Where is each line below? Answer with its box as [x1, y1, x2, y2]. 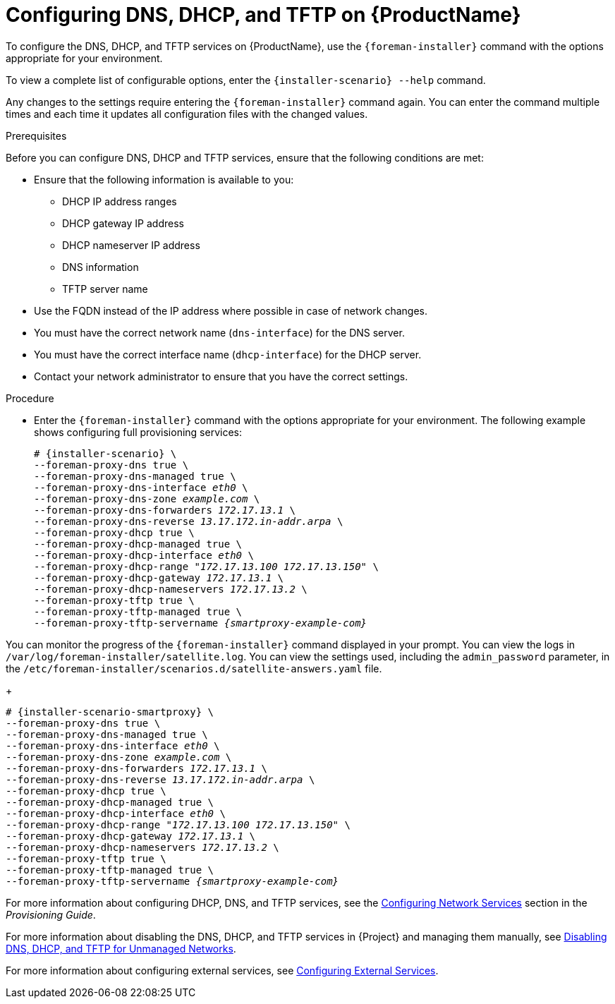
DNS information [62, 260, 139, 273]
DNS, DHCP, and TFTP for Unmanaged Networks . [6, 942, 236, 955]
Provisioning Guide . [6, 908, 96, 921]
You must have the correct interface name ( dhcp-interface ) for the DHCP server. [34, 348, 422, 361]
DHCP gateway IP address [62, 217, 184, 229]
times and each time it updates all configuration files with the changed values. [6, 107, 368, 120]
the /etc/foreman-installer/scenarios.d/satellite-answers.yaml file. [6, 662, 382, 675]
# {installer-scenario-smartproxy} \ [6, 706, 214, 718]
